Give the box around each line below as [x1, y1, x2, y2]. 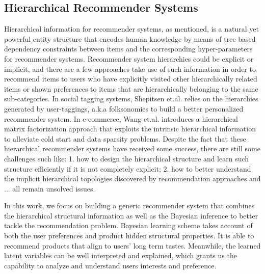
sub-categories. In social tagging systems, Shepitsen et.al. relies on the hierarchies [4, 93, 258, 104]
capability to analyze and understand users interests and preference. [4, 260, 217, 270]
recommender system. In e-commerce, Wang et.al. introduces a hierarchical [4, 113, 238, 124]
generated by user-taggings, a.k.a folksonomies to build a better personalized [4, 103, 244, 114]
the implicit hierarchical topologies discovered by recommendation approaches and [4, 173, 261, 184]
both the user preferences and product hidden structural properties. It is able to [4, 230, 254, 241]
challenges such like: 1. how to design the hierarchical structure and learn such [4, 153, 249, 163]
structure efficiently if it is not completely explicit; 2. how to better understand [4, 163, 251, 174]
